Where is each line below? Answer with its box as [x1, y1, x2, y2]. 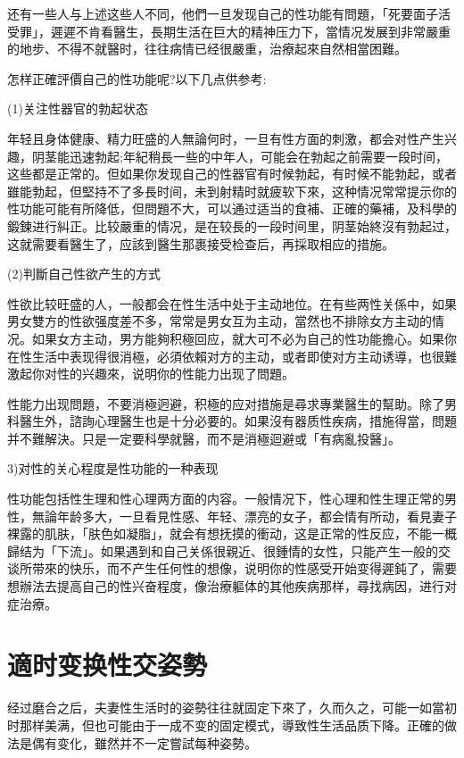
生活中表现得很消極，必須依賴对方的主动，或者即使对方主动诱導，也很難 [31, 346, 457, 365]
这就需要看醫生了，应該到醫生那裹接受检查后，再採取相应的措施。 [7, 234, 394, 253]
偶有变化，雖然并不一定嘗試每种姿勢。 [31, 733, 257, 752]
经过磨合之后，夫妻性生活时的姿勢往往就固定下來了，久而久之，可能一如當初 [7, 698, 457, 717]
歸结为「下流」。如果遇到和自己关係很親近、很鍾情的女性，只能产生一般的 [7, 541, 438, 560]
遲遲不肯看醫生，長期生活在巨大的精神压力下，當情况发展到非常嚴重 [50, 21, 451, 40]
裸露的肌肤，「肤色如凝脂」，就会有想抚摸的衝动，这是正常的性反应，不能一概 [7, 524, 457, 543]
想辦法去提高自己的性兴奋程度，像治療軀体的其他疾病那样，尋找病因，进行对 [7, 577, 457, 596]
